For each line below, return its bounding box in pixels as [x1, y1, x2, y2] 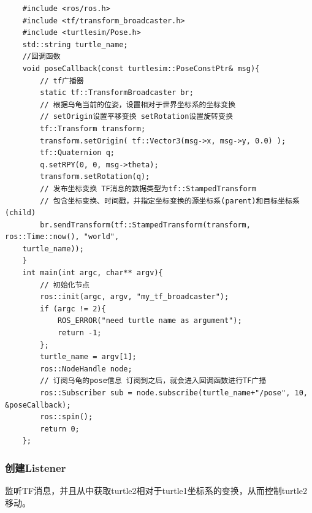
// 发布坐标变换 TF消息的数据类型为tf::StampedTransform [40, 184, 256, 193]
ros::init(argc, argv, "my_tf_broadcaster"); [40, 292, 229, 302]
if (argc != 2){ [40, 304, 106, 313]
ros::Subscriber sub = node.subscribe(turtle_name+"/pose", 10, [40, 389, 308, 397]
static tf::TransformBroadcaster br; [40, 88, 194, 97]
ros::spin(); [40, 412, 93, 422]
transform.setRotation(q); [40, 172, 150, 181]
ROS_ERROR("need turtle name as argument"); [57, 316, 242, 325]
